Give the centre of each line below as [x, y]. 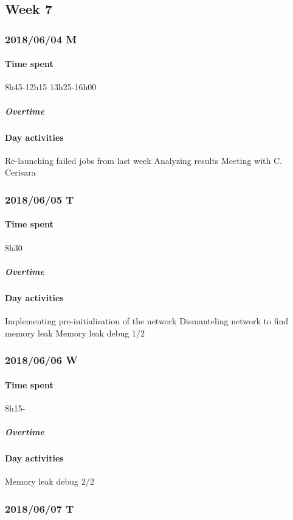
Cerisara [20, 172]
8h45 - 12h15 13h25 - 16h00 [51, 87]
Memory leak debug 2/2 [50, 481]
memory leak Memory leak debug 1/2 [75, 333]
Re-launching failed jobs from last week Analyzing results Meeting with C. [143, 160]
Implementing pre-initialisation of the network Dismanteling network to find [146, 320]
